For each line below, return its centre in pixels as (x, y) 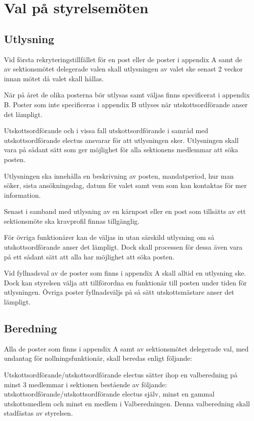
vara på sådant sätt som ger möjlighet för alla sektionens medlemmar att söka (121, 150)
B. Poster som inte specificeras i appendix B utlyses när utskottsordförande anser (126, 104)
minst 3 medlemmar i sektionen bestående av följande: (86, 384)
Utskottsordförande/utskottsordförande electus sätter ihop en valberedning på (121, 375)
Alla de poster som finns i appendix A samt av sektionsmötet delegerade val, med (126, 348)
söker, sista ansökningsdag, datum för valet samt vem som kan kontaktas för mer (126, 185)
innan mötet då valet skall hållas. (54, 78)
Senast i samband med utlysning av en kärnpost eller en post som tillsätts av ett (125, 211)
